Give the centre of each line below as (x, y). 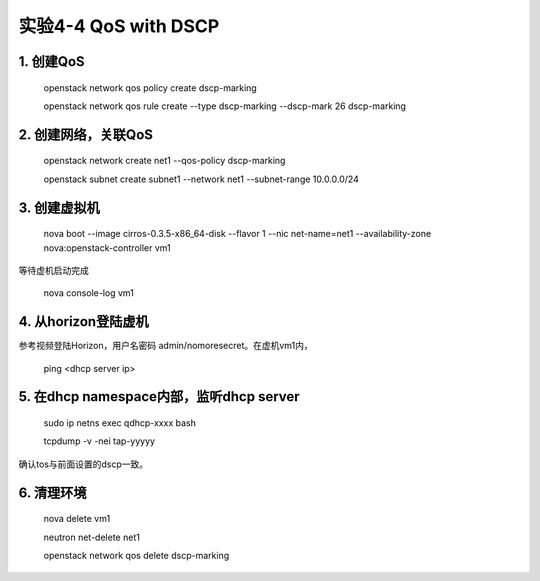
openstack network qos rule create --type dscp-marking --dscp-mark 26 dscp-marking (225, 106)
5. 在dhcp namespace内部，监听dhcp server (159, 396)
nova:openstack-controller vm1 (107, 247)
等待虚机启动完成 (53, 270)
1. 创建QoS (51, 61)
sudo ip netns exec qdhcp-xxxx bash (120, 423)
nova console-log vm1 (89, 293)
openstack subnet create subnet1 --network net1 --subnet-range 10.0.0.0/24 (201, 179)
